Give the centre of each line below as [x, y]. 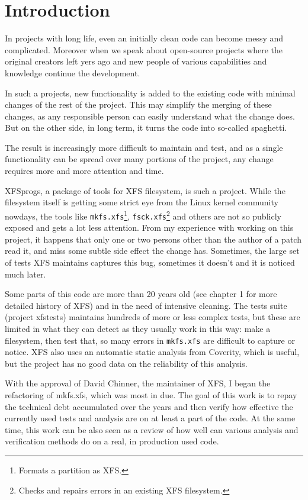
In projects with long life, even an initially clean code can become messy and [144, 38]
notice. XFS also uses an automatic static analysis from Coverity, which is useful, [152, 352]
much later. [25, 274]
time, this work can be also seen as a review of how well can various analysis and [152, 429]
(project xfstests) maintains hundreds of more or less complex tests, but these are [153, 317]
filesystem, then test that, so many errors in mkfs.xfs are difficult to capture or [150, 340]
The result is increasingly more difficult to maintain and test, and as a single [144, 147]
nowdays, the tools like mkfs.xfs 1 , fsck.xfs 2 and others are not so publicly [143, 215]
